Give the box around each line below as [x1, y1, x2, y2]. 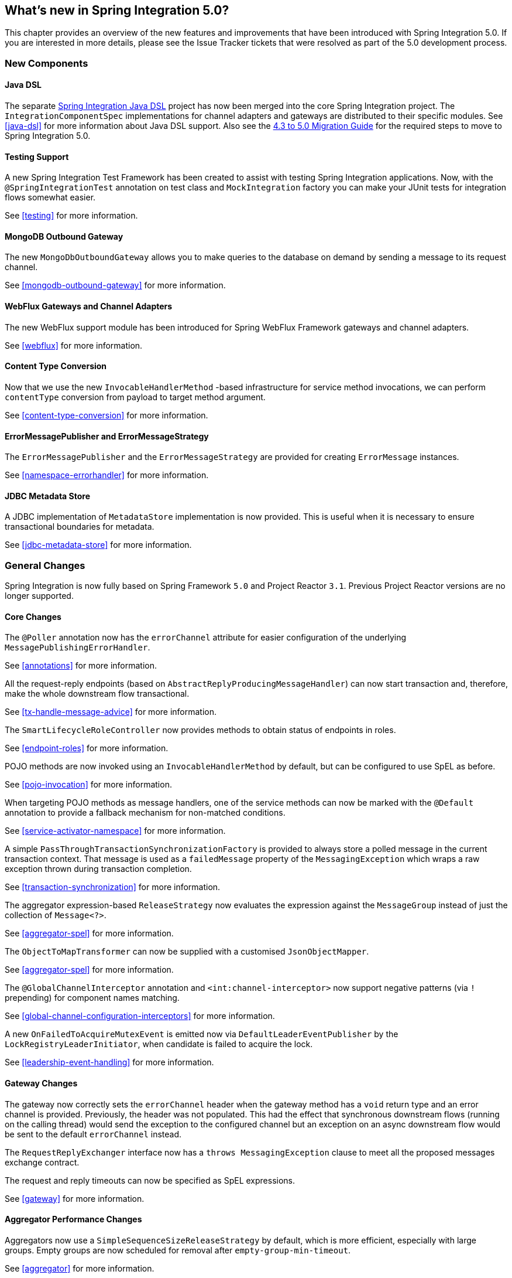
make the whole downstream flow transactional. [5, 689, 190, 699]
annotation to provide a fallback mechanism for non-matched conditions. [5, 807, 286, 818]
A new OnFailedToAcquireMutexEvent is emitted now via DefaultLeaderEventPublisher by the [5, 1029, 398, 1040]
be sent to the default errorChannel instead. [5, 1129, 182, 1139]
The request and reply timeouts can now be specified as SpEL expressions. [5, 1175, 295, 1185]
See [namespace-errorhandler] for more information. [5, 470, 209, 480]
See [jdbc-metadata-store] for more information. [5, 540, 192, 550]
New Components [5, 57, 88, 69]
